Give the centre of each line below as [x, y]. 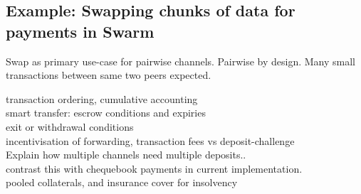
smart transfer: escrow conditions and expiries [106, 113]
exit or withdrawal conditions [70, 126]
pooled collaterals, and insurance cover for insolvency [122, 182]
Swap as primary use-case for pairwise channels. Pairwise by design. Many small [180, 61]
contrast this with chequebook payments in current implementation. [154, 168]
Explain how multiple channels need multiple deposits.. [126, 155]
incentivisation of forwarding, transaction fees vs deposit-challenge [150, 140]
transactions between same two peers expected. [109, 75]
